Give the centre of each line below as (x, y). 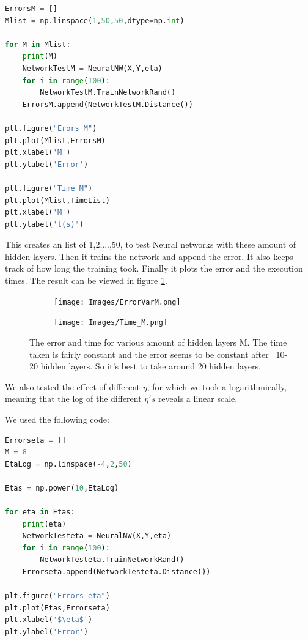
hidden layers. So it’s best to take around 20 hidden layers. (151, 366)
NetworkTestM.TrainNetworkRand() (108, 93)
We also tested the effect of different (73, 386)
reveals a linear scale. (198, 398)
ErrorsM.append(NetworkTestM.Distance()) (108, 104)
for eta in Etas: (40, 512)
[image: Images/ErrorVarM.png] (117, 302)
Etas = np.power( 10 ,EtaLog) (62, 488)
